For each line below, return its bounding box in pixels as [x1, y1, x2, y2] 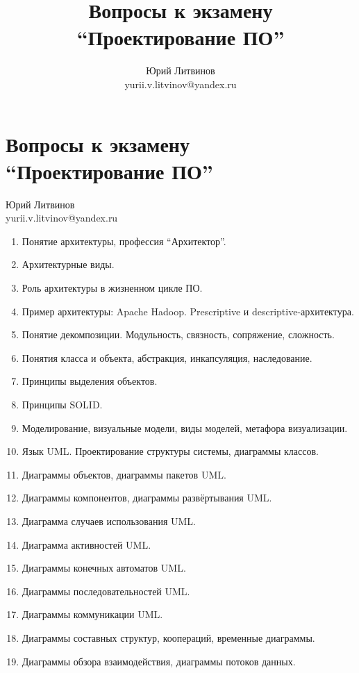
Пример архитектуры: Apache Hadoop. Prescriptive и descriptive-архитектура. [22, 304, 354, 318]
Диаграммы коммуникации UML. [22, 607, 163, 622]
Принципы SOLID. [22, 397, 103, 411]
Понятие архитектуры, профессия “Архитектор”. [22, 233, 226, 248]
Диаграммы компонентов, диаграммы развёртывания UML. [22, 490, 272, 505]
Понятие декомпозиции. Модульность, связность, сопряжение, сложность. [22, 327, 335, 342]
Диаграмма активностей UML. [22, 537, 151, 551]
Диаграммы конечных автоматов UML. [22, 560, 186, 575]
